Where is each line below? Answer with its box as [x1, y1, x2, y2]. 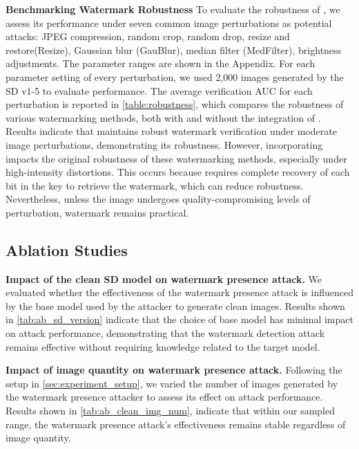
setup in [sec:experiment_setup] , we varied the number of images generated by [6, 376, 338, 390]
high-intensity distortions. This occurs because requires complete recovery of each [6, 165, 350, 179]
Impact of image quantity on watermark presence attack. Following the [6, 363, 342, 377]
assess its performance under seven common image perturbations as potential [6, 15, 332, 30]
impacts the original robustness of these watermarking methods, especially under [6, 151, 347, 165]
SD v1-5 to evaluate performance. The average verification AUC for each [6, 83, 313, 98]
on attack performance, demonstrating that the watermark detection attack [6, 326, 325, 340]
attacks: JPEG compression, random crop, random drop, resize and [6, 29, 290, 44]
